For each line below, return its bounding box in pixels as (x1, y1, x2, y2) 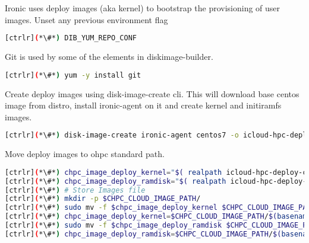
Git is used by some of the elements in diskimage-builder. (5, 50, 213, 63)
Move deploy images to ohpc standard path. (5, 148, 165, 160)
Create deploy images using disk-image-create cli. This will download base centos (5, 87, 299, 100)
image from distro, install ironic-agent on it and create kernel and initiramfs (5, 99, 282, 111)
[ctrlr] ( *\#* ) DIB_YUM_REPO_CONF (5, 34, 137, 43)
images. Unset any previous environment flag (5, 13, 168, 25)
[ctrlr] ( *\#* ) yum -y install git (5, 71, 141, 79)
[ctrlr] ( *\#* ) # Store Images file (5, 186, 146, 194)
